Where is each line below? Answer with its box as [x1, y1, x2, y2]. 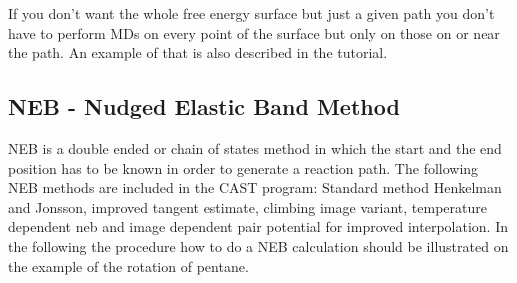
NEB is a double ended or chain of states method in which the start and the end [8, 137, 502, 158]
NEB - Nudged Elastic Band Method [8, 91, 400, 122]
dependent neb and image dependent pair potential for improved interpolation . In [8, 216, 508, 237]
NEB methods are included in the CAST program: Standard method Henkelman [8, 177, 502, 198]
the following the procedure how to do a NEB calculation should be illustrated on [8, 235, 509, 256]
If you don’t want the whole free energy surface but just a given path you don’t [8, 3, 495, 23]
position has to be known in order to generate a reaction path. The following [8, 157, 479, 178]
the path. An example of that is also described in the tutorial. [8, 42, 388, 63]
